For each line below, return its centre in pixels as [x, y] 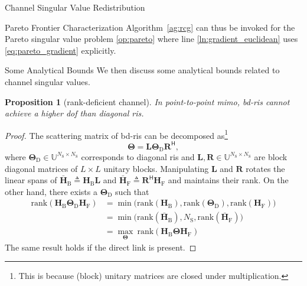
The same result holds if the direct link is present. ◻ [101, 247]
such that [132, 191]
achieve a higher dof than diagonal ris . [74, 113]
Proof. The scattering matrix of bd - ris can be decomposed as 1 [117, 134]
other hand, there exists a [51, 191]
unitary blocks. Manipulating [156, 168]
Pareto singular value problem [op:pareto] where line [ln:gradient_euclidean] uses [151, 39]
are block [271, 156]
